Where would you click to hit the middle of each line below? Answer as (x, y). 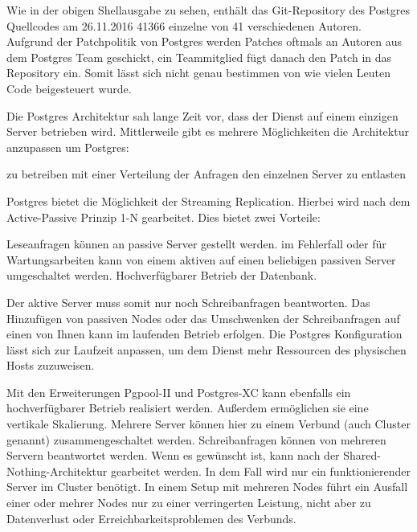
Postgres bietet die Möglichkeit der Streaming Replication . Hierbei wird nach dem (208, 201)
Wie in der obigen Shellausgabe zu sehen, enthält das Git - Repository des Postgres (208, 10)
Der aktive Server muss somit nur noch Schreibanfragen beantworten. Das (188, 302)
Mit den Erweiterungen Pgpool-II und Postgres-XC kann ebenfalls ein (179, 392)
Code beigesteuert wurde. (69, 88)
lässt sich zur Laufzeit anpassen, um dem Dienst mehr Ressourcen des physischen (206, 349)
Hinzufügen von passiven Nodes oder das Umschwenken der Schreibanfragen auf (203, 318)
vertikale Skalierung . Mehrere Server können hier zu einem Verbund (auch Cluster (208, 424)
